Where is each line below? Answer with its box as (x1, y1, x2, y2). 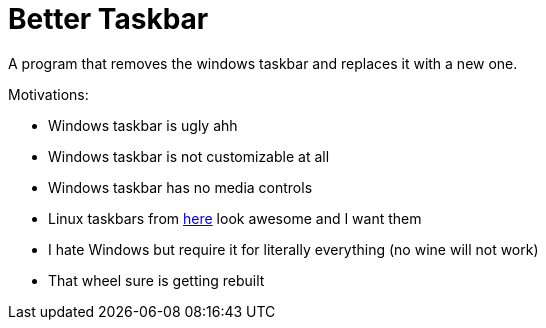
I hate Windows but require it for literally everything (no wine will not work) (48, 240, 539, 258)
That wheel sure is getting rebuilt (48, 271, 265, 289)
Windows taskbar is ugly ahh (48, 116, 238, 134)
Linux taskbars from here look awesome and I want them (48, 209, 422, 227)
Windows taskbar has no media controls (48, 178, 313, 196)
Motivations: (8, 85, 89, 103)
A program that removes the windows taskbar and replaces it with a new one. (8, 54, 518, 72)
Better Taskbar (8, 2, 209, 36)
